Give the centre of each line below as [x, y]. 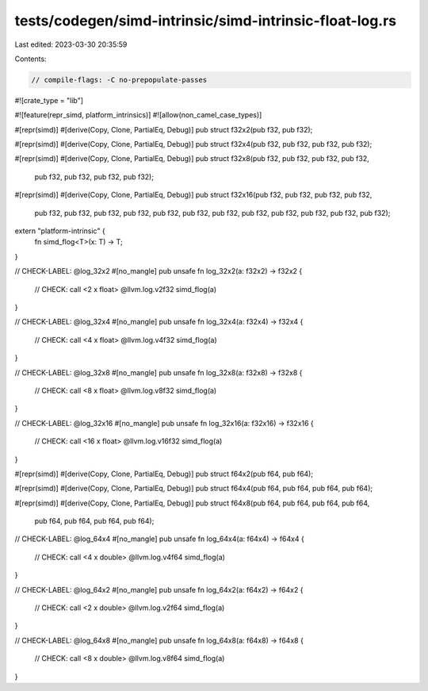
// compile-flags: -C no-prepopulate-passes [119, 80]
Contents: [31, 59]
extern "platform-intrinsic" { [60, 231]
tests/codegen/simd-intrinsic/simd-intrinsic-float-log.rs [206, 21]
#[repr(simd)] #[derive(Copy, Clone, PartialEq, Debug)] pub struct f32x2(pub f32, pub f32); [164, 129]
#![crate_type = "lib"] [49, 100]
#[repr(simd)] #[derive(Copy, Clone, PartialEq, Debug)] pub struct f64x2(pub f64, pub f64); [164, 474]
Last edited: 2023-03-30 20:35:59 [71, 44]
